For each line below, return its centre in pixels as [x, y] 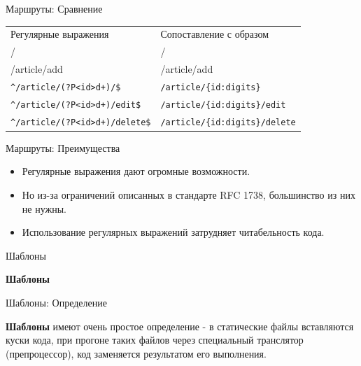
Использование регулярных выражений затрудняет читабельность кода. [173, 232]
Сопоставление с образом [215, 34]
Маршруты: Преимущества [63, 147]
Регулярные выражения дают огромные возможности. [136, 171]
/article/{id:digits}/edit [223, 105]
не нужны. [44, 208]
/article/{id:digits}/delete [228, 122]
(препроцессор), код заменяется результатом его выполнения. [136, 353]
